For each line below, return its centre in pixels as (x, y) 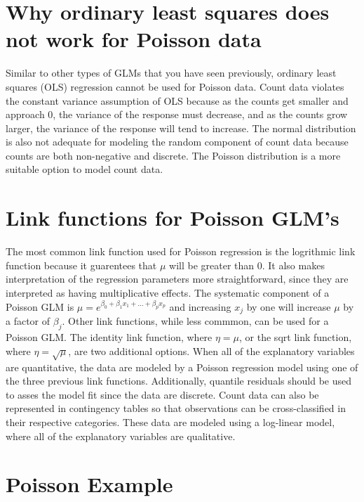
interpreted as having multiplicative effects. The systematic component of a (168, 292)
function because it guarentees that (81, 265)
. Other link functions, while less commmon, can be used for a (195, 321)
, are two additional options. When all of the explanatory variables (211, 350)
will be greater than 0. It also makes (247, 265)
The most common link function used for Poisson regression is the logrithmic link (181, 251)
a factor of (28, 321)
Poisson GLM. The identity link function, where (109, 337)
